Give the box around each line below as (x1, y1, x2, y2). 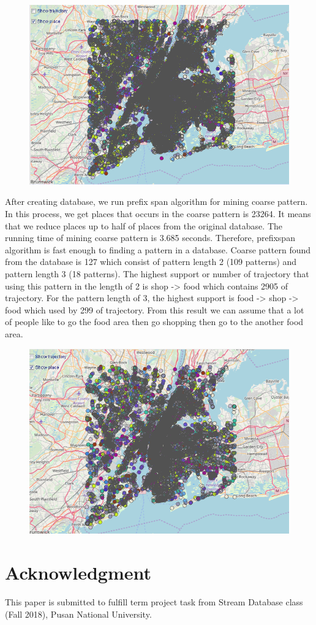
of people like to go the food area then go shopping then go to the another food (5, 315, 304, 328)
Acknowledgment (5, 560, 151, 585)
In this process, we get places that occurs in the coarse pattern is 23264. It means (5, 207, 311, 220)
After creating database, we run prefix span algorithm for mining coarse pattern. (5, 195, 308, 208)
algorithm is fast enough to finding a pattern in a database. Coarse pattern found (5, 243, 311, 256)
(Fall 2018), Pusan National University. (5, 607, 152, 620)
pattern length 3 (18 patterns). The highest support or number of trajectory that (5, 267, 309, 280)
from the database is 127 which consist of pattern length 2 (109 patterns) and (5, 255, 297, 268)
